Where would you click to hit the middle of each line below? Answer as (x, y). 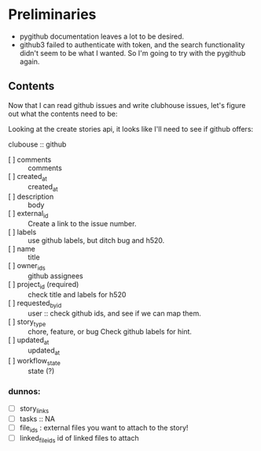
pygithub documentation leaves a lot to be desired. (102, 36)
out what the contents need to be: (63, 114)
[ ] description (31, 197)
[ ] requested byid (35, 304)
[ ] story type (27, 322)
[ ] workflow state (35, 362)
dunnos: (24, 391)
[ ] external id (28, 214)
